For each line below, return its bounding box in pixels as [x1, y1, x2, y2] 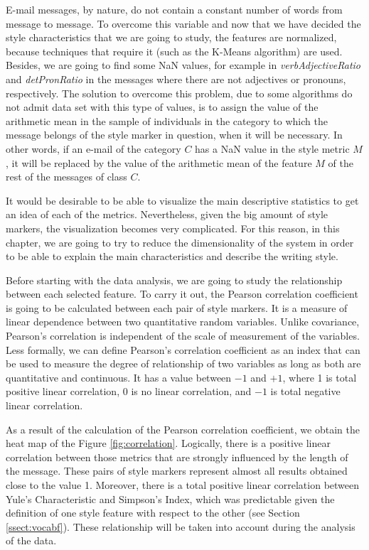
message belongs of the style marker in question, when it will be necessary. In [6, 127, 343, 142]
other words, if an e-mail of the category [6, 141, 181, 156]
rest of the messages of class [6, 169, 127, 184]
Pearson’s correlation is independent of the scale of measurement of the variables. [6, 328, 360, 343]
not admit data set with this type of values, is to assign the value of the [6, 99, 319, 114]
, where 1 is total [282, 370, 357, 384]
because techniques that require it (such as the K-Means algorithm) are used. [6, 43, 343, 58]
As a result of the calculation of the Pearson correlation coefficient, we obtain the [6, 421, 360, 436]
